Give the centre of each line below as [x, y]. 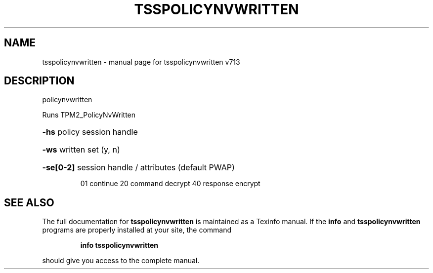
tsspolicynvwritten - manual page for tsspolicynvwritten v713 [141, 62]
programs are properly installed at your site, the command [137, 230]
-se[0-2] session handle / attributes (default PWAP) [138, 168]
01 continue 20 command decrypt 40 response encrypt [170, 184]
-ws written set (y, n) [81, 150]
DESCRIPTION [39, 81]
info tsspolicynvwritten [119, 245]
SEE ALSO [29, 202]
